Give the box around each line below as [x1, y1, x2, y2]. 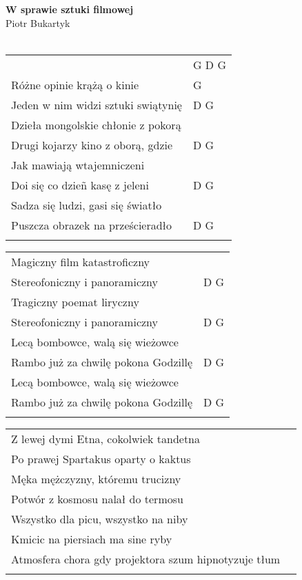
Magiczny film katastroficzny [11, 253, 150, 270]
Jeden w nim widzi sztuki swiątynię [11, 96, 182, 113]
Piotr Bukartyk [6, 15, 70, 30]
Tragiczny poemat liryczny [11, 293, 139, 310]
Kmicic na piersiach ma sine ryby [11, 530, 172, 547]
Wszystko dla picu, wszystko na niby [11, 510, 188, 527]
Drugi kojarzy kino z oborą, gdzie [11, 136, 173, 153]
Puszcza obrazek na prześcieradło [11, 216, 172, 233]
